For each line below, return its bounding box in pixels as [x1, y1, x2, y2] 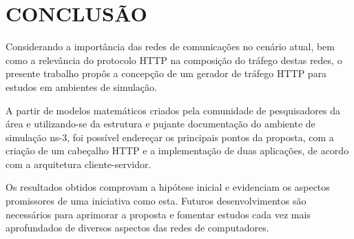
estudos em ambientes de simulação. [6, 79, 157, 94]
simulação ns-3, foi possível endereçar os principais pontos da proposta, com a [6, 129, 334, 144]
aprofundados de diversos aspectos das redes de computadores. [6, 220, 269, 235]
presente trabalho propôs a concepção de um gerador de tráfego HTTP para [6, 66, 327, 81]
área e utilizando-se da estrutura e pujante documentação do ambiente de [6, 116, 315, 131]
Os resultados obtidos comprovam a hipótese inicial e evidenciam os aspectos [6, 180, 330, 194]
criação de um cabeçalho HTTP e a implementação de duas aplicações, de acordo [6, 143, 349, 158]
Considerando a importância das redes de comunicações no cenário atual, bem [6, 39, 335, 54]
